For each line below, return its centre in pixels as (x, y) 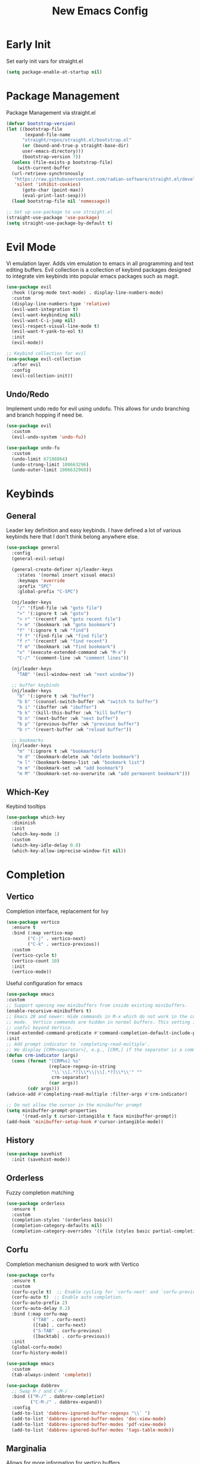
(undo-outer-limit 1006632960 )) (52, 470)
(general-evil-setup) (38, 559)
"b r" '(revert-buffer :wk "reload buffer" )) (74, 730)
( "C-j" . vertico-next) (57, 939)
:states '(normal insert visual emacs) (66, 575)
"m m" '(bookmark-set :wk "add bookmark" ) (70, 768)
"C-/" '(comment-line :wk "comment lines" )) (73, 658)
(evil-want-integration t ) (45, 309)
